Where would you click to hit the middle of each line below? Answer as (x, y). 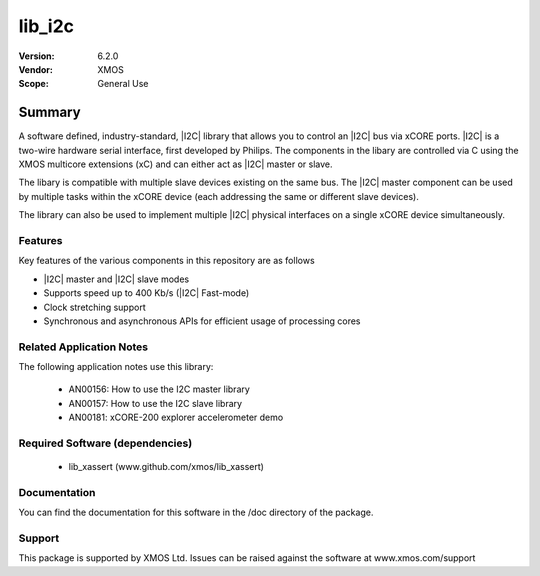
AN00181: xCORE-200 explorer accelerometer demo (176, 417)
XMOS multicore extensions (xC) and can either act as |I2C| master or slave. (176, 164)
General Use (123, 84)
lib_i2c (46, 26)
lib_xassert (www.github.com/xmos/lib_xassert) (166, 467)
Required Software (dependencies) (105, 443)
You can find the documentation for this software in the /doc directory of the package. (196, 512)
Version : (36, 56)
